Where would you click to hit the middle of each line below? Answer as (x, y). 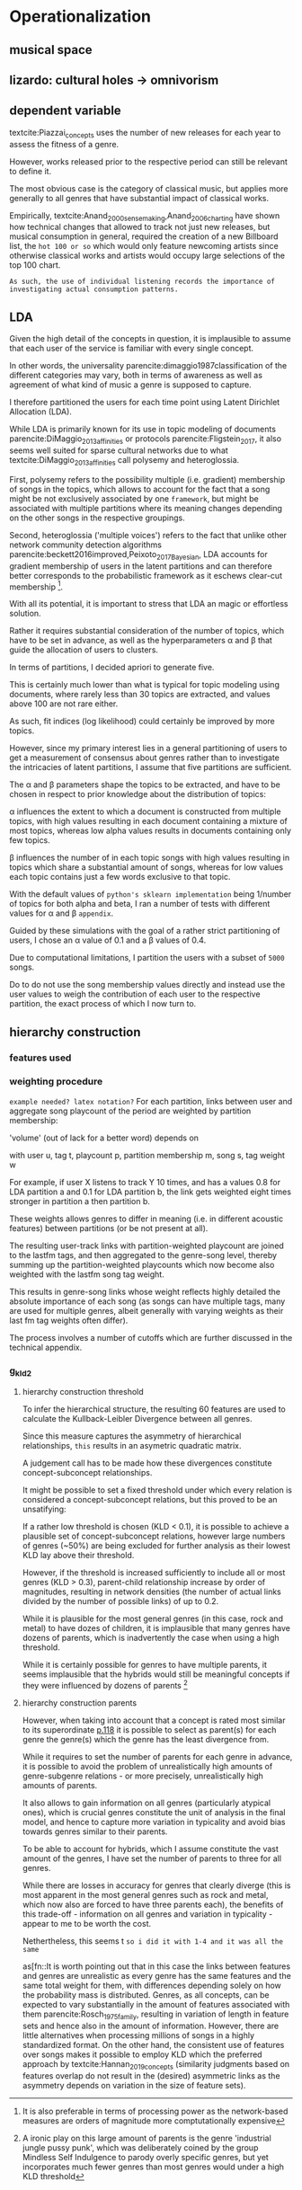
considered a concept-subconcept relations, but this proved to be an (150, 1500)
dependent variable (65, 111)
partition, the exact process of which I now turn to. (103, 1004)
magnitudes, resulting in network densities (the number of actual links (151, 1592)
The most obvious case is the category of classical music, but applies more (149, 188)
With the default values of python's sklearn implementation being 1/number (151, 894)
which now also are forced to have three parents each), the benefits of (153, 1905)
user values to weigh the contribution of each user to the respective (135, 994)
